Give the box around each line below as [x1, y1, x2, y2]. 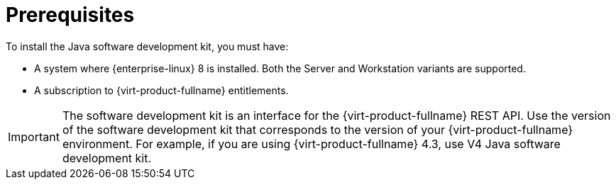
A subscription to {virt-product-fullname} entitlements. [34, 84, 289, 96]
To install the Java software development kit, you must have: [6, 40, 289, 52]
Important [8, 129, 60, 144]
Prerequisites [6, 3, 135, 27]
